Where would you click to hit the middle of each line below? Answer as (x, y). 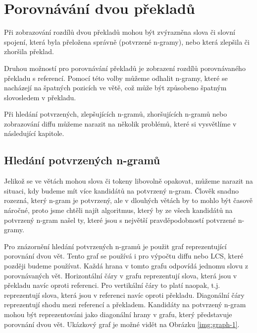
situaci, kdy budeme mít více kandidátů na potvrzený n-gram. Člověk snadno (121, 190)
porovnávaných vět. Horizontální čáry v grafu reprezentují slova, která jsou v (121, 275)
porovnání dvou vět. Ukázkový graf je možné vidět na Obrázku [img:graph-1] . (122, 324)
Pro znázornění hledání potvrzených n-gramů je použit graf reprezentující (115, 246)
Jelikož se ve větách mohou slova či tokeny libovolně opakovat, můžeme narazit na (128, 181)
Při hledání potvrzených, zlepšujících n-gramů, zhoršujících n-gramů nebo (116, 114)
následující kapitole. (34, 133)
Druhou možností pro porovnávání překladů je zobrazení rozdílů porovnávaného (125, 68)
